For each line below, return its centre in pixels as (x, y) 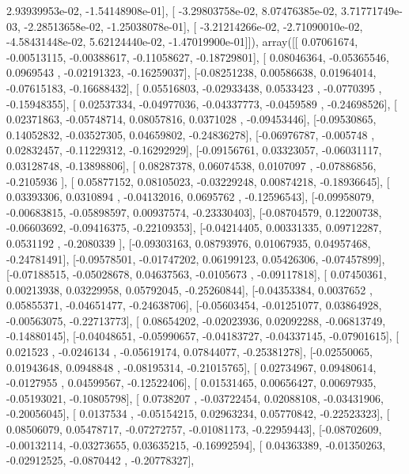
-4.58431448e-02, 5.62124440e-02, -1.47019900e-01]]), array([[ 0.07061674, (182, 42)
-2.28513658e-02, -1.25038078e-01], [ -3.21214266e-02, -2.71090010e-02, (193, 26)
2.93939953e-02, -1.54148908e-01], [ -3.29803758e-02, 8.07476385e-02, (172, 10)
